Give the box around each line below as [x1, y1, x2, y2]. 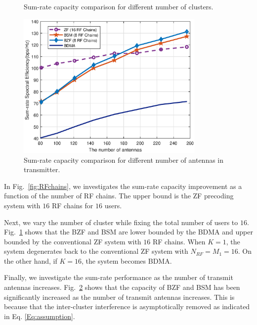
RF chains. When [152, 236, 206, 246]
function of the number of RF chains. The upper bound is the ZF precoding [4, 190, 234, 201]
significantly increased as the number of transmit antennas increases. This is [4, 291, 235, 302]
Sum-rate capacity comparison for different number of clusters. [24, 1, 214, 11]
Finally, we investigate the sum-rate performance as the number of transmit [4, 272, 233, 282]
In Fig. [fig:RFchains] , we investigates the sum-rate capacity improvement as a [4, 181, 242, 191]
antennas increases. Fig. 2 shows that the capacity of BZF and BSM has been [4, 282, 240, 292]
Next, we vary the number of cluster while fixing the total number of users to [4, 217, 238, 227]
